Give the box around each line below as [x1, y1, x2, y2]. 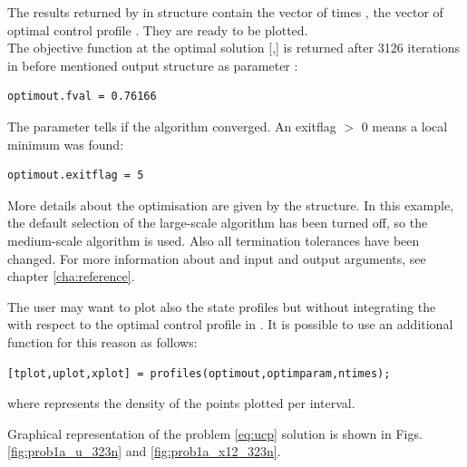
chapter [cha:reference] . [7, 267, 135, 286]
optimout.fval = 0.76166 [7, 90, 157, 103]
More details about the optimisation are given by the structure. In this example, [7, 195, 454, 214]
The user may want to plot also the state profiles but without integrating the [7, 297, 436, 316]
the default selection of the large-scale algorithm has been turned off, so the [7, 213, 428, 232]
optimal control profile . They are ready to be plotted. [7, 20, 308, 39]
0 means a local [361, 116, 448, 135]
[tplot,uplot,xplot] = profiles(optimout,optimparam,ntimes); [7, 366, 391, 380]
